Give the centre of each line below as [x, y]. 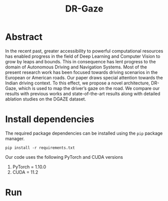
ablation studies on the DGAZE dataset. [46, 99]
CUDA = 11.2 [25, 172]
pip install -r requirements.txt [40, 148]
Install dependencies [50, 119]
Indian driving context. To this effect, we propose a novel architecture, [78, 83]
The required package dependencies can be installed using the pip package [84, 133]
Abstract [24, 37]
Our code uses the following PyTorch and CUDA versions [64, 157]
